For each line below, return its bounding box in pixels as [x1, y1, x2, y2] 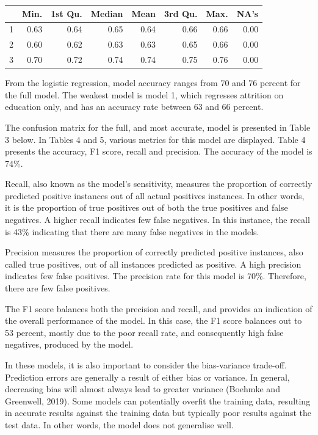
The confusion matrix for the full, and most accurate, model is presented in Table [5, 120, 311, 133]
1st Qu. [51, 7, 82, 20]
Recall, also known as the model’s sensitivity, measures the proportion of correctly [5, 177, 313, 190]
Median [90, 7, 123, 20]
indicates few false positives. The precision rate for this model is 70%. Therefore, [5, 269, 306, 282]
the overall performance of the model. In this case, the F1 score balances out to [5, 314, 302, 327]
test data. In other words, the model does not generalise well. [5, 418, 234, 431]
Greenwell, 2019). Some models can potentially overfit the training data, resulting [5, 394, 311, 407]
